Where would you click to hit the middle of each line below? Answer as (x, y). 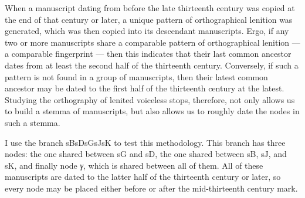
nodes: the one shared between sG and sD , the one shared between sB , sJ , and (146, 154)
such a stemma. (33, 122)
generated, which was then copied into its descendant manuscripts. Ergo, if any (147, 31)
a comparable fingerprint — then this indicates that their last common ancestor (148, 54)
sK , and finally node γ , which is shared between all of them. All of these (134, 165)
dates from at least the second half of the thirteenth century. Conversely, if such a (152, 65)
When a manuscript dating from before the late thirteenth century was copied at (150, 8)
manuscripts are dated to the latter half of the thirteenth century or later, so (143, 177)
